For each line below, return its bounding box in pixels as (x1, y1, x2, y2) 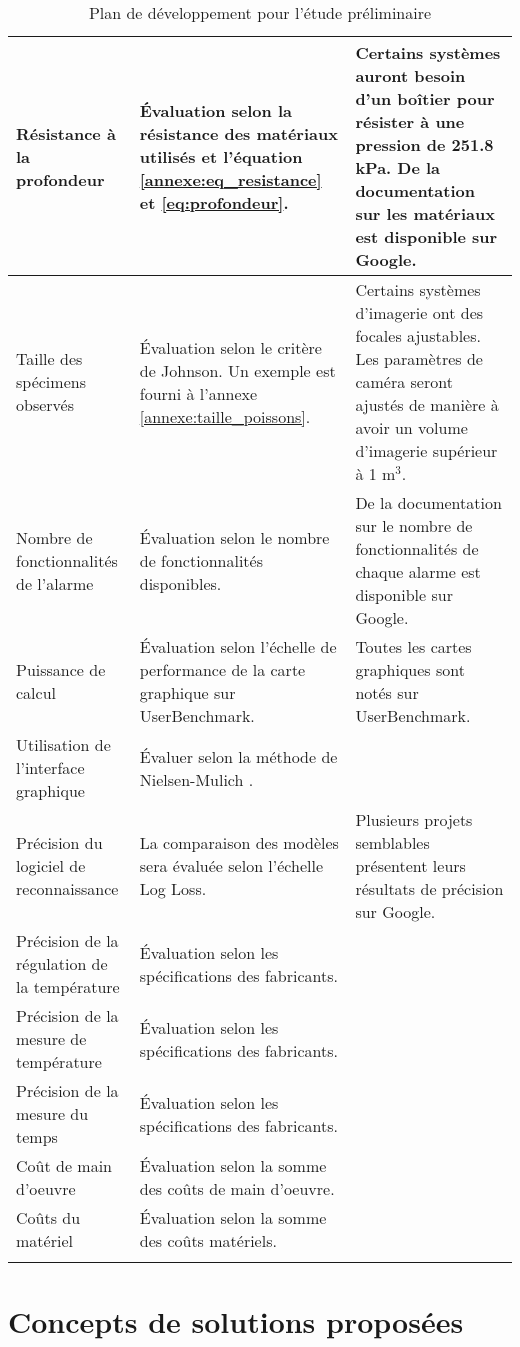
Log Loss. (139, 877, 207, 900)
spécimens (16, 370, 86, 393)
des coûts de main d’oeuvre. (139, 1177, 335, 1200)
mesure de (16, 1027, 87, 1050)
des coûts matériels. (139, 1229, 277, 1252)
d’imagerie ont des (355, 301, 484, 324)
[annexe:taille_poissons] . (139, 404, 311, 428)
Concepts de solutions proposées (8, 1301, 464, 1342)
